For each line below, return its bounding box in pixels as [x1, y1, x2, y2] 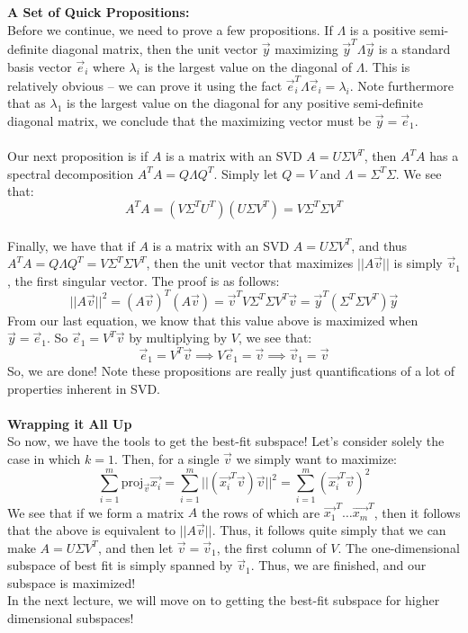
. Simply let [213, 164, 278, 183]
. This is [364, 57, 410, 76]
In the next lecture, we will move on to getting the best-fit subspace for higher [7, 591, 440, 610]
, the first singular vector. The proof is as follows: [7, 271, 280, 290]
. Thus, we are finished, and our [250, 556, 427, 575]
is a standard [378, 39, 451, 58]
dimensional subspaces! [7, 608, 134, 627]
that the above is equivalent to [7, 520, 176, 539]
